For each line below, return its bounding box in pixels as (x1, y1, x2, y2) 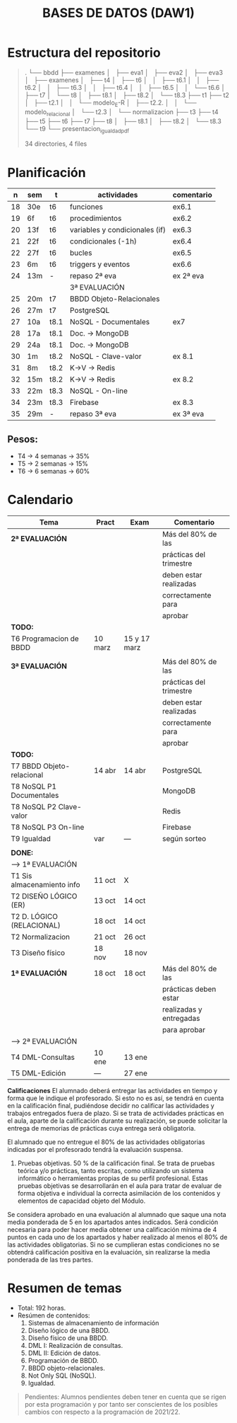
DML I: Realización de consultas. (28, 1341, 123, 1349)
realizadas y (162, 1005, 202, 1015)
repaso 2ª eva (69, 271, 116, 281)
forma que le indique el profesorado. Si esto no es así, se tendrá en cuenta (7, 1094, 224, 1102)
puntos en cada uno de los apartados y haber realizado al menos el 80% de (7, 1233, 228, 1242)
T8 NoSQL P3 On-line (11, 823, 85, 833)
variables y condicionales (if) (69, 225, 166, 235)
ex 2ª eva (172, 271, 205, 281)
